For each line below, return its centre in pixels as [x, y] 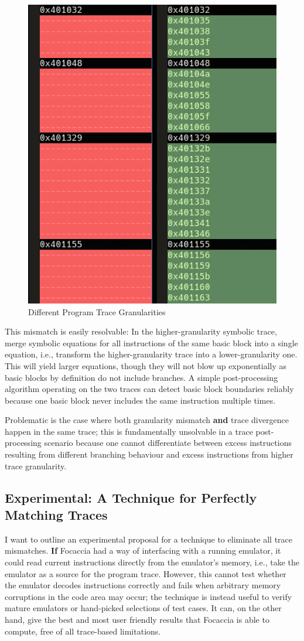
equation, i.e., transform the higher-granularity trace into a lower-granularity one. [151, 354]
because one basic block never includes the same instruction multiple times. [140, 400]
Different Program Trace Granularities [97, 311]
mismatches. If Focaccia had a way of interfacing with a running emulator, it [143, 550]
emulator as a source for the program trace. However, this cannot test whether [146, 573]
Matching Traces [56, 515]
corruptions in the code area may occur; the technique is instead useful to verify [148, 596]
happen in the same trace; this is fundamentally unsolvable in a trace [129, 431]
